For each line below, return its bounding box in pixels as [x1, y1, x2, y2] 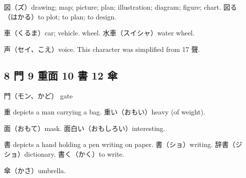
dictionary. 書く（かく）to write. [24, 148, 124, 159]
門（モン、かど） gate [4, 90, 73, 100]
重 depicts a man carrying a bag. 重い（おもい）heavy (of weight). [4, 107, 206, 117]
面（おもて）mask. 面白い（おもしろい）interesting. [4, 123, 165, 133]
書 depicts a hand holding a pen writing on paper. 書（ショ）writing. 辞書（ [4, 139, 236, 149]
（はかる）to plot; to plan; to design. [4, 11, 117, 21]
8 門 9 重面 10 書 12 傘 [4, 67, 118, 82]
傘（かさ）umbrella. [4, 165, 66, 175]
